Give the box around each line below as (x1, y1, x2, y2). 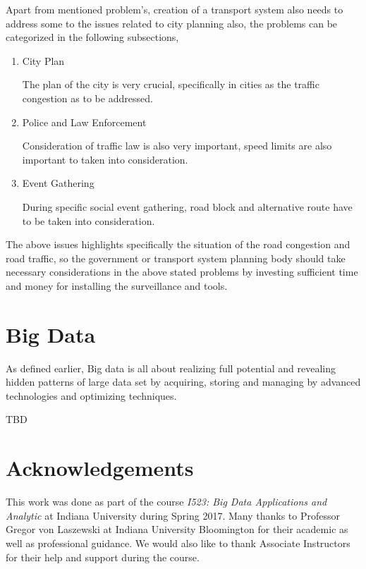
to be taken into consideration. (22, 213, 155, 228)
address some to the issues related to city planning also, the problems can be (6, 16, 338, 30)
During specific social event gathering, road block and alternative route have (22, 199, 353, 214)
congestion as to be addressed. (22, 90, 153, 105)
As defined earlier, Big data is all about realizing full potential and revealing (6, 360, 336, 375)
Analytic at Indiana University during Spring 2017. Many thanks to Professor (6, 508, 340, 522)
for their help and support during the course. (6, 549, 200, 564)
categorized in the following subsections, (6, 30, 179, 44)
